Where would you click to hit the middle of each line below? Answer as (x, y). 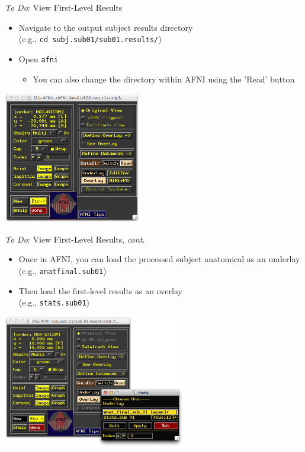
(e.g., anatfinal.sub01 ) (62, 270)
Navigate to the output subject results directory (106, 27)
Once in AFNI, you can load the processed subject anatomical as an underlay (159, 259)
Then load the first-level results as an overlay (100, 290)
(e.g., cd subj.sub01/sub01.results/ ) (90, 39)
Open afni (38, 58)
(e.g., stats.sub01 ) (54, 302)
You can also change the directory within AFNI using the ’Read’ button (164, 79)
